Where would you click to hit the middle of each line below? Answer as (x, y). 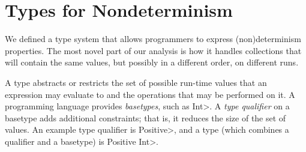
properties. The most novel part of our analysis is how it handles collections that (153, 50)
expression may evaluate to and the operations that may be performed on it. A (150, 94)
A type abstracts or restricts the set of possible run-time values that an (136, 82)
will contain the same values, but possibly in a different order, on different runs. (152, 62)
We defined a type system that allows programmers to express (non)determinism (153, 39)
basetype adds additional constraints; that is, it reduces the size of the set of (145, 117)
